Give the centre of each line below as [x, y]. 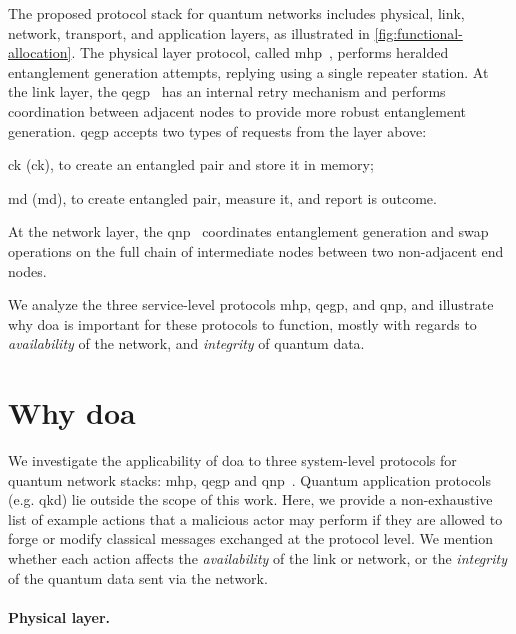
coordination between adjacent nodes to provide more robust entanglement [237, 110]
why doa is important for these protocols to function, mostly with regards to [242, 323]
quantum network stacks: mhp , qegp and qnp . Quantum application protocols [250, 479]
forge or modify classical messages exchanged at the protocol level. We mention [250, 538]
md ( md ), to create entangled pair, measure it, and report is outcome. [222, 197]
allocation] [40, 52]
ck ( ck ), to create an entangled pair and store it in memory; [191, 164]
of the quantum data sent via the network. [138, 577]
